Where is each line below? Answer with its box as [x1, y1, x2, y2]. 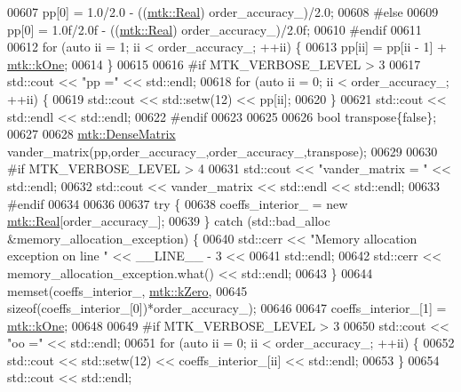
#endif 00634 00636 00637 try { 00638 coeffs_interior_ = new [7, 194, 348, 212]
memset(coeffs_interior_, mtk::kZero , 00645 [7, 281, 248, 300]
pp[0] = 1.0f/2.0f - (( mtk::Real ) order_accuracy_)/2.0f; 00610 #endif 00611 [7, 20, 422, 38]
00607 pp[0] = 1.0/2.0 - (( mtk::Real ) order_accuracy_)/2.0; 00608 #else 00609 [7, 3, 439, 20]
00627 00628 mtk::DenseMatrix [7, 124, 176, 143]
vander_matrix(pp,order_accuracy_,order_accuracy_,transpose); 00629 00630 [7, 141, 438, 160]
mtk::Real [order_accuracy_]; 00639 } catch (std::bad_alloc [7, 212, 330, 230]
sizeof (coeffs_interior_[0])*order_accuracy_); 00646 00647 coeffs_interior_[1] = [7, 299, 447, 317]
